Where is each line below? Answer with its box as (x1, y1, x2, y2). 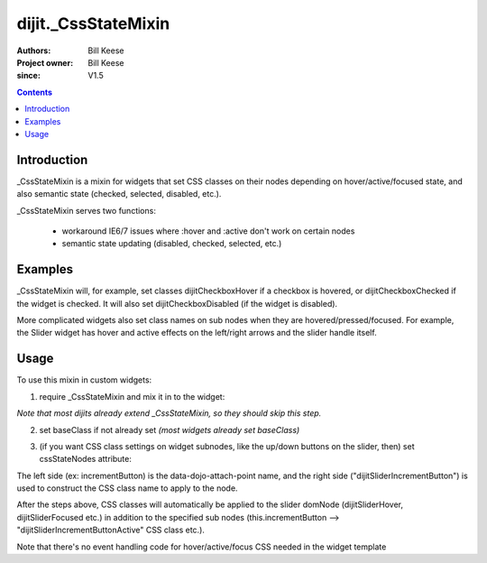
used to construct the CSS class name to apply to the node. (16, 483, 238, 494)
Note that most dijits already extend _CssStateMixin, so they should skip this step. (16, 408, 322, 419)
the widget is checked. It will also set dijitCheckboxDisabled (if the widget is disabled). (16, 298, 338, 309)
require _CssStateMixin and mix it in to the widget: (39, 391, 225, 401)
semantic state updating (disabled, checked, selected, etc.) (61, 238, 282, 249)
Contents (16, 87, 53, 97)
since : (16, 70, 41, 81)
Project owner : (16, 57, 74, 68)
